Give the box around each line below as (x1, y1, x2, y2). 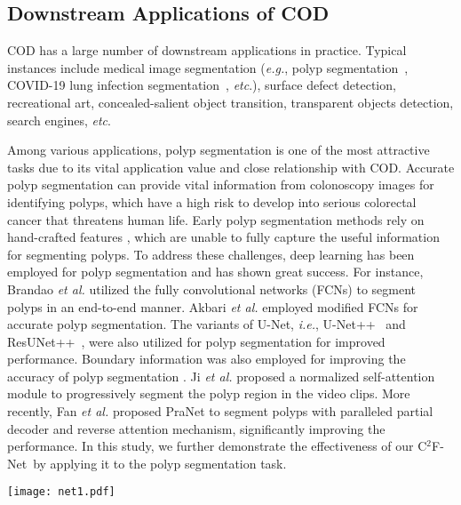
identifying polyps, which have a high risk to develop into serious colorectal (7, 192, 417, 211)
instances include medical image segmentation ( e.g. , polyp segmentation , (7, 58, 409, 76)
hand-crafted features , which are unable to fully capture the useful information (7, 228, 440, 246)
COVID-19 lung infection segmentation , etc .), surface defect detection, (7, 76, 396, 94)
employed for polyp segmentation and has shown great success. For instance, (7, 262, 424, 281)
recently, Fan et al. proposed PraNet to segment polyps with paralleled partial (7, 402, 433, 421)
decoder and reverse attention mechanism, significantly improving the (7, 419, 385, 437)
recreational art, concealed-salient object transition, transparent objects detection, (7, 92, 454, 111)
